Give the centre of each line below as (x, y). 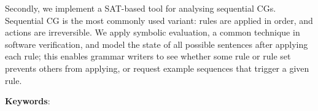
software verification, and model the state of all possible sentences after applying (157, 44)
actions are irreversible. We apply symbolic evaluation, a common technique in (153, 32)
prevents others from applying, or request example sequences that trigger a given (157, 68)
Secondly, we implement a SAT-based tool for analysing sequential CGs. (141, 8)
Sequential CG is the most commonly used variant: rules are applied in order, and (159, 20)
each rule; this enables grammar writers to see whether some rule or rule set (148, 56)
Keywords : (28, 101)
